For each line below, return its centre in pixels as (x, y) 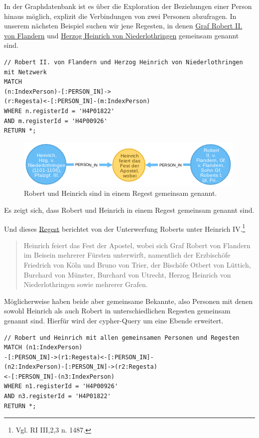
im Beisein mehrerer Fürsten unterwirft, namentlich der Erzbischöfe (127, 255)
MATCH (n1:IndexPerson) (43, 348)
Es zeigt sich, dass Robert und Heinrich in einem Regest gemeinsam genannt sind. (129, 210)
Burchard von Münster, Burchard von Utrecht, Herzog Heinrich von (127, 274)
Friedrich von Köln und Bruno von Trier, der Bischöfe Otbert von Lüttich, (137, 264)
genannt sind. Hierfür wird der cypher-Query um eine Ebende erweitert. (114, 320)
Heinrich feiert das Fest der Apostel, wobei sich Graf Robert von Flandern (137, 245)
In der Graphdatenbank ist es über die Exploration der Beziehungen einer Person (128, 6)
